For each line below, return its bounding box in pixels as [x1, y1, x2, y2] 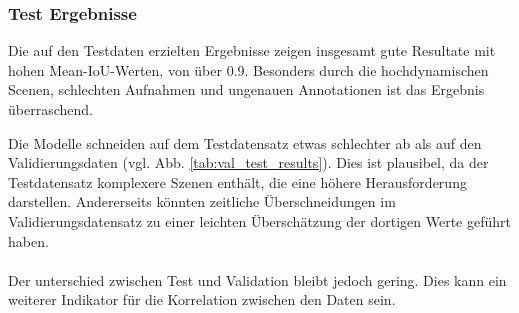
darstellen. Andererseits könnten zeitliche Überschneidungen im [8, 191, 396, 212]
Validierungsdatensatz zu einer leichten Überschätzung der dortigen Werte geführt [8, 210, 511, 231]
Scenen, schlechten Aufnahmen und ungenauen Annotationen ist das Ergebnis [8, 79, 485, 100]
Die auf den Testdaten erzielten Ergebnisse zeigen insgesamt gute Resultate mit [8, 40, 496, 61]
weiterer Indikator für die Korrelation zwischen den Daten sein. [8, 289, 396, 310]
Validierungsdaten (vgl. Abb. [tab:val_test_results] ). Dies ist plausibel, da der [8, 152, 489, 173]
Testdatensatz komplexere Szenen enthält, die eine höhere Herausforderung [8, 171, 467, 192]
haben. [8, 230, 49, 251]
